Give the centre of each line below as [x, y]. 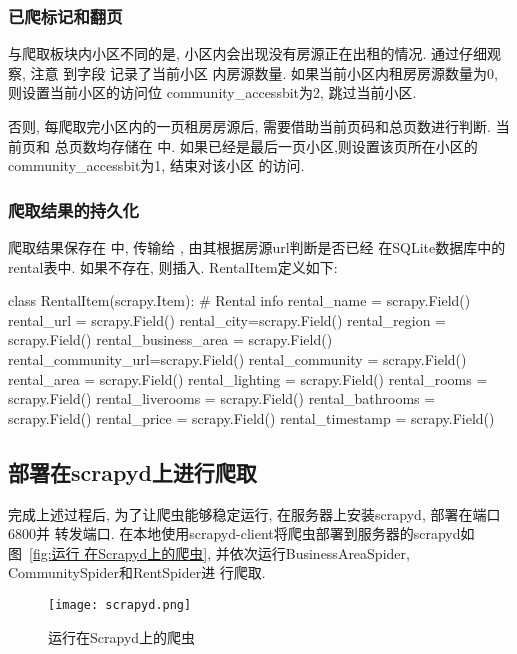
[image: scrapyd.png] [120, 604]
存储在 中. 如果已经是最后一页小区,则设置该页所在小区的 [294, 145]
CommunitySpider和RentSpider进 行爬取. [137, 572]
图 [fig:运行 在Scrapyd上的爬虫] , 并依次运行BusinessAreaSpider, [209, 552]
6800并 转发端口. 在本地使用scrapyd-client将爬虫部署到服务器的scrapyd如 [241, 533]
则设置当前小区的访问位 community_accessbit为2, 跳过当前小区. [212, 92]
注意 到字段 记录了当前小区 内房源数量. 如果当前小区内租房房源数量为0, [264, 72]
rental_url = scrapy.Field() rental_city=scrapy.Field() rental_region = [227, 319]
